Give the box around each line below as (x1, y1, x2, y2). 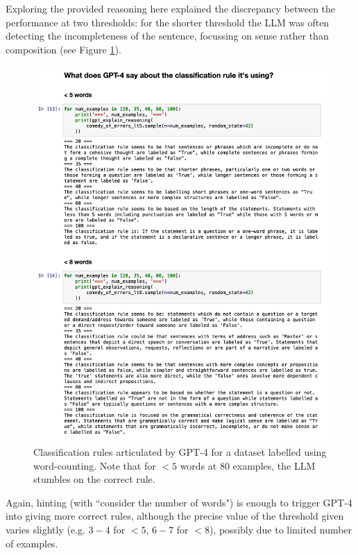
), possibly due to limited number (209, 522, 352, 536)
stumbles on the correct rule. (33, 472, 155, 486)
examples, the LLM (232, 458, 316, 472)
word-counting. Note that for (33, 458, 156, 472)
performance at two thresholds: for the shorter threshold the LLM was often (6, 15, 330, 29)
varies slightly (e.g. (6, 522, 85, 536)
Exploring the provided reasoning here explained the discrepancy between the (6, 1, 336, 15)
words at (180, 458, 217, 472)
